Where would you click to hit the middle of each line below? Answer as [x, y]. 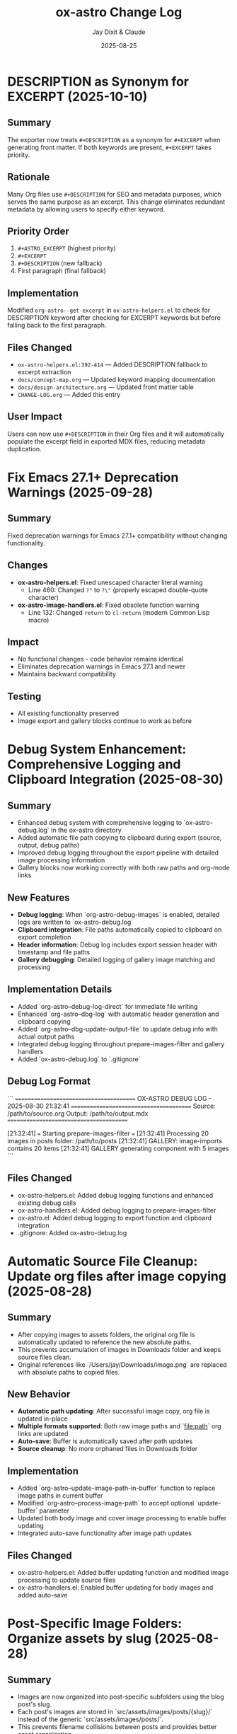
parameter [54, 1510]
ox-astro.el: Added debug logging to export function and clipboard [115, 1218]
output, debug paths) [48, 845]
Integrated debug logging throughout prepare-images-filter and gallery [121, 1044]
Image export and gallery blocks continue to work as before [105, 721]
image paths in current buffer [60, 1496]
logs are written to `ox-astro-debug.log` [75, 922]
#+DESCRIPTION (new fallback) [60, 263]
